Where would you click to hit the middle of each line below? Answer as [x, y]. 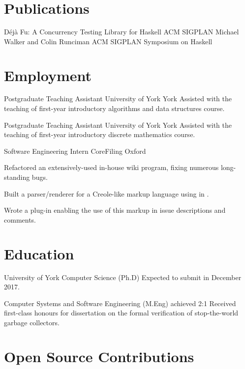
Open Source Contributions [99, 356]
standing [17, 177]
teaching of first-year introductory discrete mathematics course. [100, 134]
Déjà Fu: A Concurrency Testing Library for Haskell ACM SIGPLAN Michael [122, 32]
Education [39, 253]
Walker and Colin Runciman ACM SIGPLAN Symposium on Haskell [108, 41]
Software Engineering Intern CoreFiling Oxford [75, 151]
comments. [20, 219]
